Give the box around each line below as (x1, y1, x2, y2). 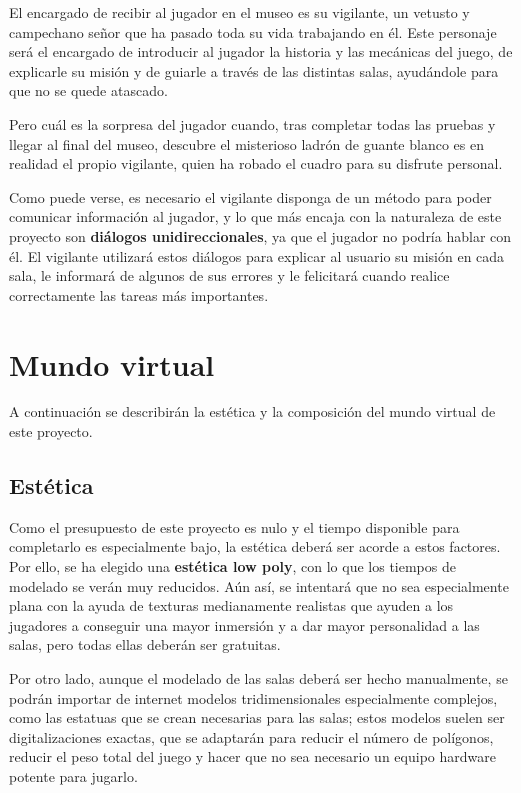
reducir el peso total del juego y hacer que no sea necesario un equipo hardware (9, 746, 496, 767)
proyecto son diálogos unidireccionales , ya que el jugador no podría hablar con (9, 225, 512, 246)
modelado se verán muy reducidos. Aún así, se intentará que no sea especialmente (9, 575, 509, 596)
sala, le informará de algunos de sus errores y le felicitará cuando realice (9, 265, 450, 286)
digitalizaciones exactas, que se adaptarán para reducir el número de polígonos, (9, 726, 494, 747)
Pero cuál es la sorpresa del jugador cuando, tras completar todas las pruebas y (9, 113, 496, 134)
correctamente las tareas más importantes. (9, 284, 269, 305)
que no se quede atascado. (9, 80, 168, 101)
